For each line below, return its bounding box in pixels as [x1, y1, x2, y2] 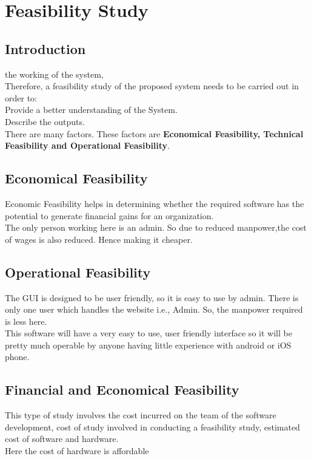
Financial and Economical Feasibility [5, 380, 239, 399]
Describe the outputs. [5, 115, 85, 127]
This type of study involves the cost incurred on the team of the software [5, 409, 276, 421]
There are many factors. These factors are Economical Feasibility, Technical [5, 127, 304, 140]
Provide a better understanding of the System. [5, 103, 178, 116]
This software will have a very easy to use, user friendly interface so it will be [5, 327, 292, 339]
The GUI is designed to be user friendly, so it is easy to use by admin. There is [5, 291, 299, 304]
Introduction [5, 39, 86, 58]
